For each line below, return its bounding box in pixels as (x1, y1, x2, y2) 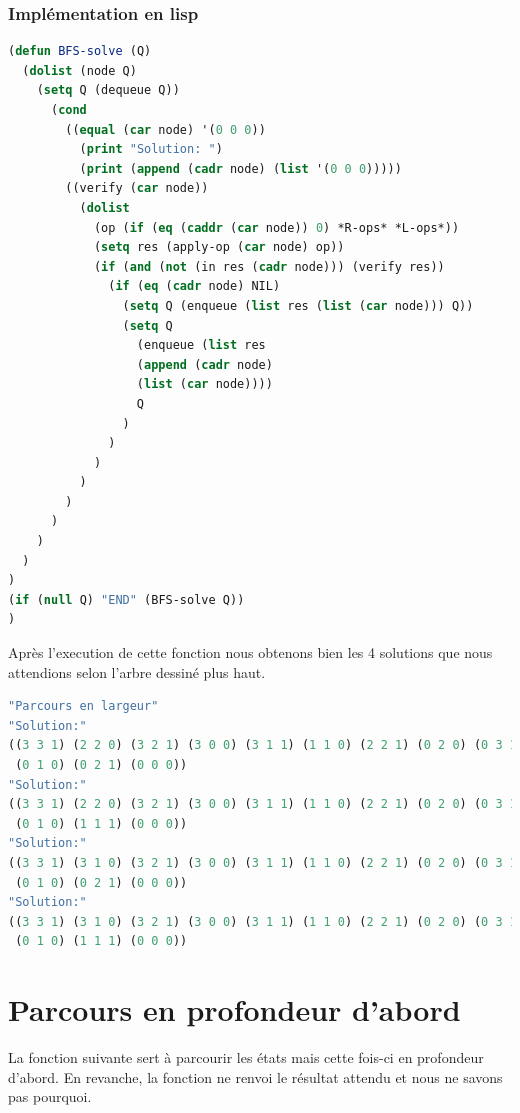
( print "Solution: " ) (79, 142, 223, 157)
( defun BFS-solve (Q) (8, 44, 152, 59)
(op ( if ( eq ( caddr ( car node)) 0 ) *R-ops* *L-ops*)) (93, 220, 460, 235)
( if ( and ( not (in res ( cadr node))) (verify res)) (93, 259, 445, 274)
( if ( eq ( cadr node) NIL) (108, 279, 281, 294)
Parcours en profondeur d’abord (8, 989, 461, 1030)
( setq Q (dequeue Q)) (36, 83, 180, 98)
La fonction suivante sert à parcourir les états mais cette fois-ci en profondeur (8, 1047, 484, 1068)
